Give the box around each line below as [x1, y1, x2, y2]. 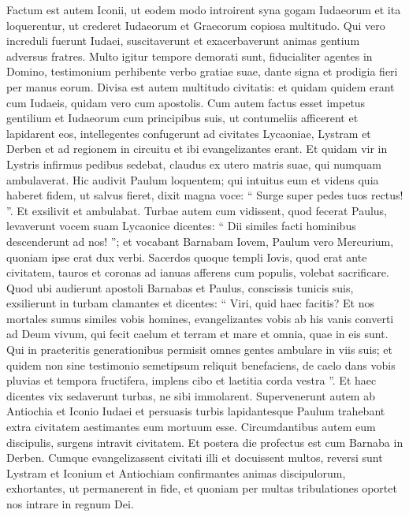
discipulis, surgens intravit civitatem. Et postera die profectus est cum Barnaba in [6, 433, 403, 450]
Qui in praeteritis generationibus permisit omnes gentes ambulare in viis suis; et [6, 341, 393, 358]
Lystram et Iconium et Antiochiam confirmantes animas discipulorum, [6, 464, 346, 481]
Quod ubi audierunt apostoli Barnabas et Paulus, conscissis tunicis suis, [6, 279, 354, 296]
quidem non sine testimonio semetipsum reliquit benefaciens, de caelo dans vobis [6, 356, 396, 373]
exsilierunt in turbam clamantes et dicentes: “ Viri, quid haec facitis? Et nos [6, 295, 374, 311]
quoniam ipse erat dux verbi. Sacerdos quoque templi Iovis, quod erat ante [6, 248, 367, 265]
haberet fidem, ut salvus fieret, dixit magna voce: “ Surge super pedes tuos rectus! [6, 187, 403, 203]
